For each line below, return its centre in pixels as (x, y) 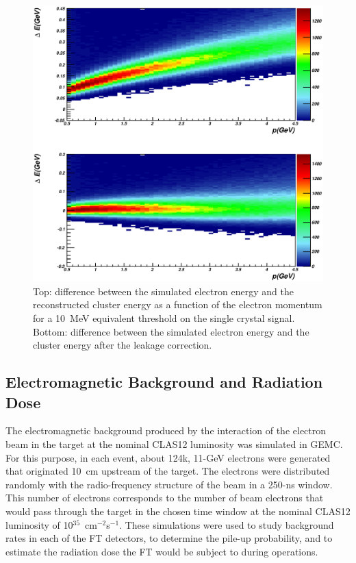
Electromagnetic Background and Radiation (164, 382)
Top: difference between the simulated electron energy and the (163, 291)
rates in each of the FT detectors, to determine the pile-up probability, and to (169, 538)
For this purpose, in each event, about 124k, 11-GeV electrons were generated (168, 457)
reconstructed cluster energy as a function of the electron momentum (178, 304)
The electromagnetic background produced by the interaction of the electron (166, 430)
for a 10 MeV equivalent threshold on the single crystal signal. (164, 318)
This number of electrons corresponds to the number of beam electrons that (165, 498)
